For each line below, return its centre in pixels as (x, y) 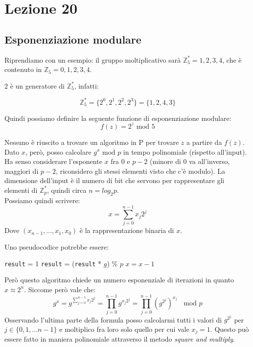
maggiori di (22, 171)
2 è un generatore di (34, 85)
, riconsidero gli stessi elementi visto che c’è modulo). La (141, 171)
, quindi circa (67, 190)
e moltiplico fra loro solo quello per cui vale (124, 329)
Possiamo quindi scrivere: (42, 200)
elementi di (21, 190)
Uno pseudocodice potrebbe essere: (57, 247)
